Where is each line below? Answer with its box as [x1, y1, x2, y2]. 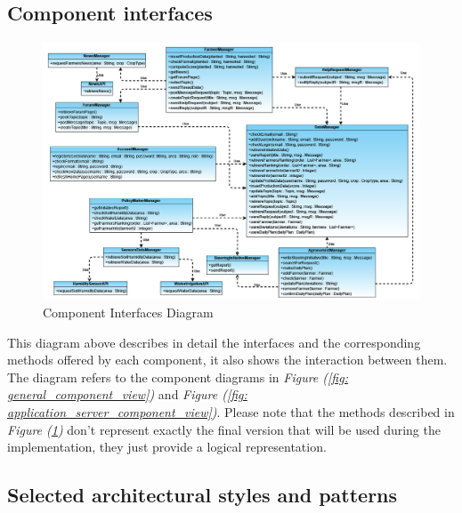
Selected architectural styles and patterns [7, 481, 398, 509]
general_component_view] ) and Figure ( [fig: [7, 385, 247, 404]
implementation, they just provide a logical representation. [7, 437, 327, 456]
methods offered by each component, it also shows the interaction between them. [7, 350, 448, 369]
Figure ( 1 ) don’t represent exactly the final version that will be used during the [7, 420, 441, 438]
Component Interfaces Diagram [43, 303, 214, 322]
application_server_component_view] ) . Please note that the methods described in [7, 403, 455, 421]
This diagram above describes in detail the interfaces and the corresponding [7, 333, 421, 351]
